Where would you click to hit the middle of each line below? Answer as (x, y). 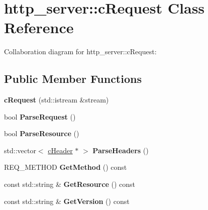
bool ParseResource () (42, 133)
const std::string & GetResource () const (70, 184)
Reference (39, 27)
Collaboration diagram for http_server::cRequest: (80, 51)
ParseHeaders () (121, 150)
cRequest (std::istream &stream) (57, 100)
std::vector (20, 150)
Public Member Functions (73, 79)
